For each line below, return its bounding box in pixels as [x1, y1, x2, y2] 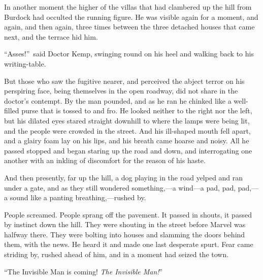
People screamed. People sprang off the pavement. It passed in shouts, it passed [4, 209, 252, 220]
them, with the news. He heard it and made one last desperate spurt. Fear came [4, 239, 253, 250]
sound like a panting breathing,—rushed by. [10, 192, 146, 203]
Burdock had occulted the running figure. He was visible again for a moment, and [4, 11, 258, 22]
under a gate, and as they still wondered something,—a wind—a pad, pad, [4, 182, 236, 193]
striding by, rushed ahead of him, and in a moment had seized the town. [4, 249, 229, 260]
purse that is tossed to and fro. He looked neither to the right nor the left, [21, 105, 252, 116]
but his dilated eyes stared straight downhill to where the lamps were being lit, [4, 115, 250, 126]
